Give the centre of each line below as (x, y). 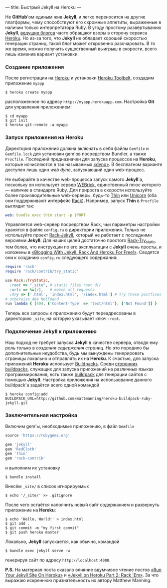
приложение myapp (25, 83)
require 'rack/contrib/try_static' (42, 271)
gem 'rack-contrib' (25, 458)
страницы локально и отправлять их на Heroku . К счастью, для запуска (82, 358)
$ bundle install (23, 477)
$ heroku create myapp (29, 92)
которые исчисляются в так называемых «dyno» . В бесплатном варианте (84, 164)
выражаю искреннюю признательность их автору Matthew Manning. (78, 580)
